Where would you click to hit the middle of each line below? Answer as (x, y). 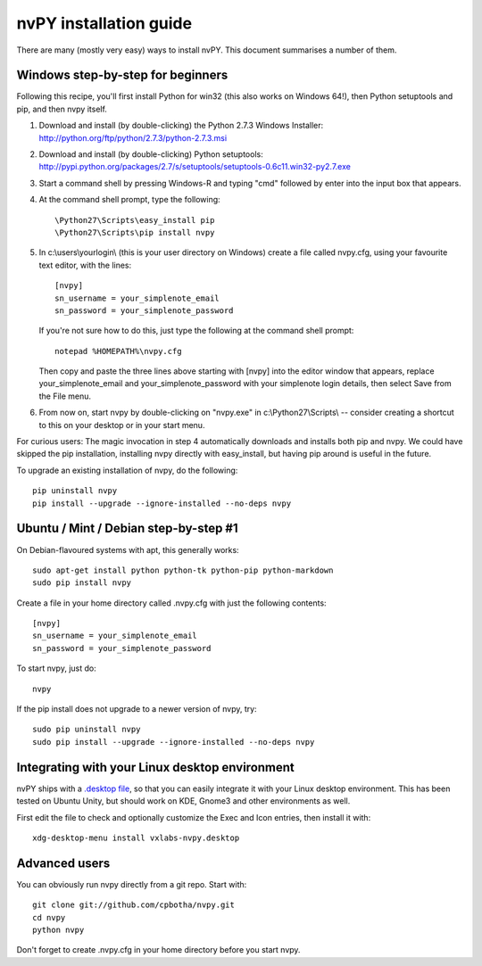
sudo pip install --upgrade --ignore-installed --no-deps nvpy (174, 742)
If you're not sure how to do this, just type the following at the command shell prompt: (196, 331)
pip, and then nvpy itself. (62, 109)
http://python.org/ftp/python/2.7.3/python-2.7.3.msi (133, 137)
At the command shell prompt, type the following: (129, 200)
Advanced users (63, 863)
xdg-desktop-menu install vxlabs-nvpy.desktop (136, 838)
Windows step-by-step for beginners (122, 75)
